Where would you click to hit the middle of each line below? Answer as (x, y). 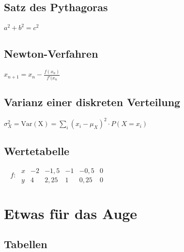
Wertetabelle (37, 150)
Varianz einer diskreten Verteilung (92, 102)
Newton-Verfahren (51, 54)
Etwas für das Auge (71, 213)
